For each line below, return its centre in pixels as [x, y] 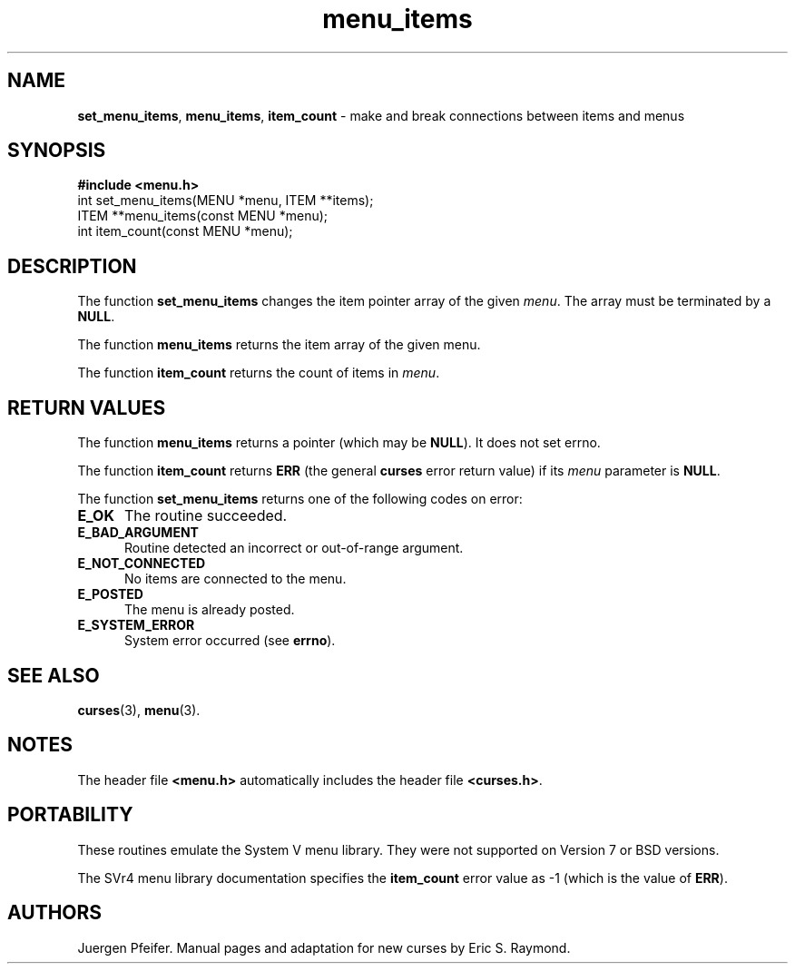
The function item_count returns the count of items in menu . [259, 373]
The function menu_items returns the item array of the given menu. [279, 345]
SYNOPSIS [57, 151]
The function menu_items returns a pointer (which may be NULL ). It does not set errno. [339, 443]
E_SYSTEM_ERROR [136, 625]
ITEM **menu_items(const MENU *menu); [203, 216]
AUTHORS [55, 913]
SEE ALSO [54, 675]
